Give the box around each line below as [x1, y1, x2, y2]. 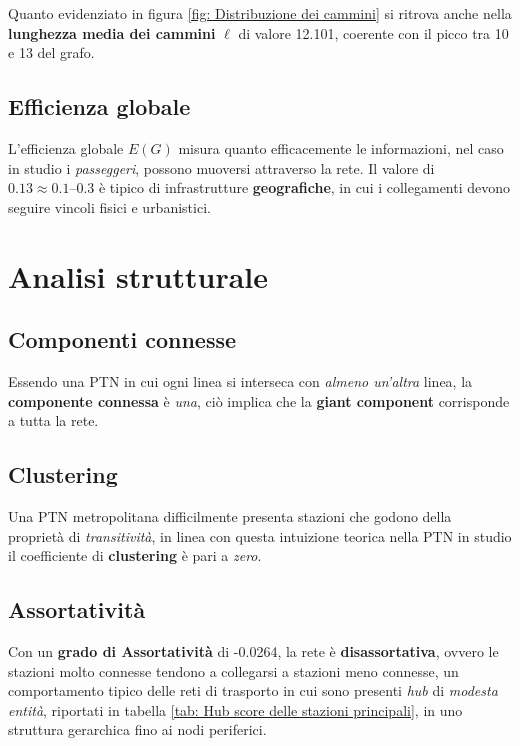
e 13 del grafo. [8, 42, 95, 63]
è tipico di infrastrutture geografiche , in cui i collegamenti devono [98, 177, 511, 198]
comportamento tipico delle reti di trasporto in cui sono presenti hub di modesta [8, 680, 498, 701]
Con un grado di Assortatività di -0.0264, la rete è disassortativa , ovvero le [8, 640, 499, 661]
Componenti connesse [8, 324, 237, 355]
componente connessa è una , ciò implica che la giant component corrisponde [8, 390, 510, 411]
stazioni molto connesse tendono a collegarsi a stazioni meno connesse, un [8, 660, 459, 681]
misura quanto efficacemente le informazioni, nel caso [178, 137, 504, 158]
